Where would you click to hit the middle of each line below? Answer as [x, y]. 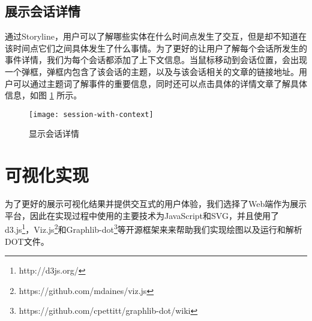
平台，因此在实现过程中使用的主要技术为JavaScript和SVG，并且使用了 [142, 215]
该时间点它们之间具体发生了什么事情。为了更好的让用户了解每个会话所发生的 [156, 48]
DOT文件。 [27, 241]
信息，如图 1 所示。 [43, 95]
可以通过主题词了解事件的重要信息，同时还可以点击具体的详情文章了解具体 [160, 83]
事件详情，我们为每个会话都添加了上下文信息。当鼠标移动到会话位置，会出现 [156, 60]
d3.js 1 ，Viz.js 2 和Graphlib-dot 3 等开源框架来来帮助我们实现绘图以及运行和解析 [154, 228]
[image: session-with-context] [91, 114]
